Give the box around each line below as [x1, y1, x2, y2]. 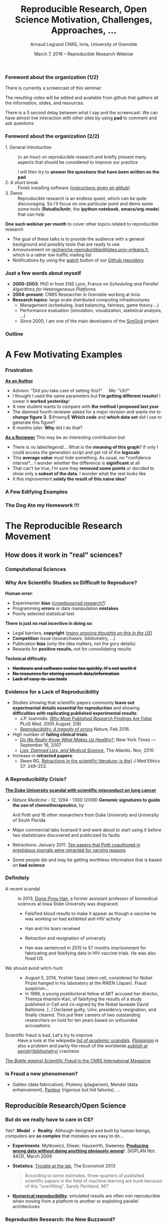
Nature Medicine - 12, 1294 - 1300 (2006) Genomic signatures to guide [12, 797, 161, 803]
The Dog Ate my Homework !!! [5, 502, 80, 509]
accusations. [24, 1022, 51, 1028]
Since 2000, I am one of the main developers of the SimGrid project [19, 318, 159, 324]
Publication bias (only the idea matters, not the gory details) [12, 640, 136, 646]
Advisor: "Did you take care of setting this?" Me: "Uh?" [12, 388, 131, 394]
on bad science [12, 862, 45, 868]
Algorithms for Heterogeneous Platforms [12, 286, 96, 292]
